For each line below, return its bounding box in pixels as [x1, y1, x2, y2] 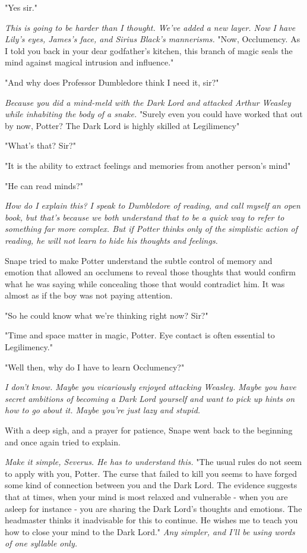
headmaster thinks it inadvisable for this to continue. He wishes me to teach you [5, 514, 298, 526]
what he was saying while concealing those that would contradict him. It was [5, 277, 285, 290]
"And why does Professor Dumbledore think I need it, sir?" [5, 76, 219, 88]
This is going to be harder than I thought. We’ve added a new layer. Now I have [5, 21, 296, 33]
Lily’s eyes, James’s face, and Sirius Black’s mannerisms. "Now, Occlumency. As [5, 33, 300, 45]
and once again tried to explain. [5, 435, 121, 448]
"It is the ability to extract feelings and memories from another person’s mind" [5, 159, 291, 171]
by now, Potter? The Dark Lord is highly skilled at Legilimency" [5, 119, 240, 131]
